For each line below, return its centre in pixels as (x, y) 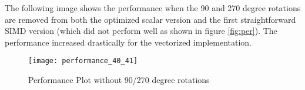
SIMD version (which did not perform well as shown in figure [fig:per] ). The (141, 31)
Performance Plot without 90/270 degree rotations (119, 80)
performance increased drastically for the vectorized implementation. (128, 42)
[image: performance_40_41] (83, 61)
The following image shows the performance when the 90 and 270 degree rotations (153, 8)
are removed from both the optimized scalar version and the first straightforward (150, 19)
